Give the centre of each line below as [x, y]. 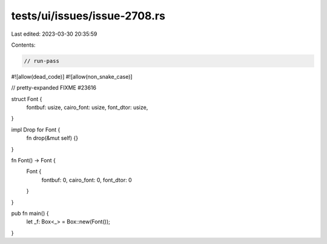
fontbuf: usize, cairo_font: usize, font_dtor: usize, [87, 107]
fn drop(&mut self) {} [52, 138]
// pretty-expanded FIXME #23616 [54, 88]
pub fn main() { [30, 213]
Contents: [23, 45]
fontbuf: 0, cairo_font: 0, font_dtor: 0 [87, 180]
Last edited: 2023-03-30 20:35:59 [54, 34]
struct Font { [27, 99]
